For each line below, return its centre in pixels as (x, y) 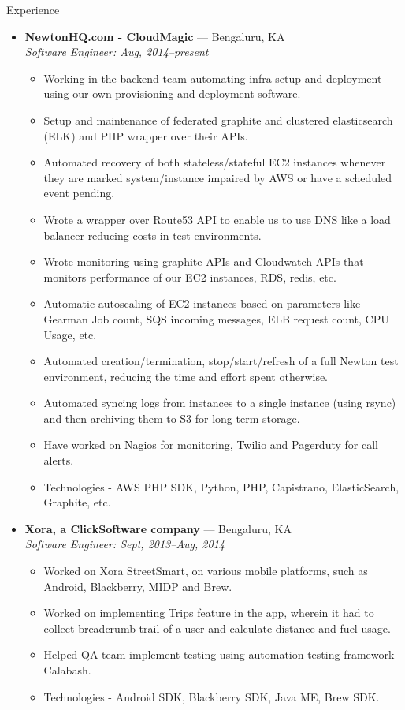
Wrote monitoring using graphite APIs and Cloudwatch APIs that (204, 262)
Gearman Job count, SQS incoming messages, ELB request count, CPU (216, 318)
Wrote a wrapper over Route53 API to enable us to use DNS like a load (217, 219)
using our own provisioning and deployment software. (172, 93)
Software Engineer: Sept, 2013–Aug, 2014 (124, 544)
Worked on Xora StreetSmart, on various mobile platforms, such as (206, 571)
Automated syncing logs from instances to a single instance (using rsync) (220, 403)
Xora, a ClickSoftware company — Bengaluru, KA (158, 528)
